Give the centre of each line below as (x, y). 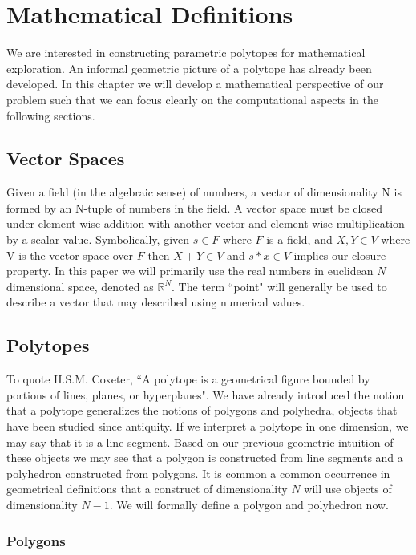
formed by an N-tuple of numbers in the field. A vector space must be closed (194, 207)
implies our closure (340, 255)
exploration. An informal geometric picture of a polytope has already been (189, 68)
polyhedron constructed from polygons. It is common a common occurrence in (198, 473)
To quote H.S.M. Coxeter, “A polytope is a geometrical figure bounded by (188, 379)
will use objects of (348, 489)
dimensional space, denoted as (80, 286)
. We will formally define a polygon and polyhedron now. (249, 504)
